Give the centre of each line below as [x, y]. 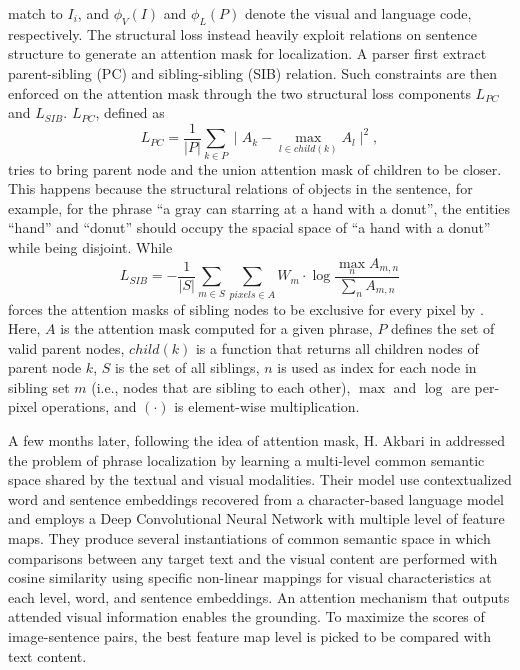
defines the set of [443, 328]
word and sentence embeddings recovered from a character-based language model [256, 498]
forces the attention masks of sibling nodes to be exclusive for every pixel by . [246, 308]
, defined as [130, 112]
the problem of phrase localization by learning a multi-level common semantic [246, 459]
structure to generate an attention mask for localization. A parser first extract [247, 53]
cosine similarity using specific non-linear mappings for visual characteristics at [250, 577]
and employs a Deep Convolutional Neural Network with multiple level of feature [256, 518]
